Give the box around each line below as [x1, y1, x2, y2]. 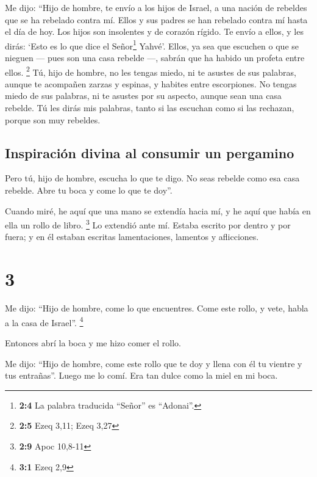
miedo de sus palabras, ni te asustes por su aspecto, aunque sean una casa [5, 89, 282, 102]
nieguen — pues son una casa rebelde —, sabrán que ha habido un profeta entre [5, 51, 305, 64]
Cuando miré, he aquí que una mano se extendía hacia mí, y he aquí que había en [5, 204, 311, 217]
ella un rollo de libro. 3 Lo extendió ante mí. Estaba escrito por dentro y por [5, 217, 291, 231]
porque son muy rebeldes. [5, 113, 101, 126]
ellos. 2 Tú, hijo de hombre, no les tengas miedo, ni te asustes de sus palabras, [5, 64, 296, 78]
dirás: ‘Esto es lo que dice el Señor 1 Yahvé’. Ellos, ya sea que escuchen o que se [5, 37, 299, 52]
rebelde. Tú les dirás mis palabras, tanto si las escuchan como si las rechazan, [5, 101, 294, 114]
